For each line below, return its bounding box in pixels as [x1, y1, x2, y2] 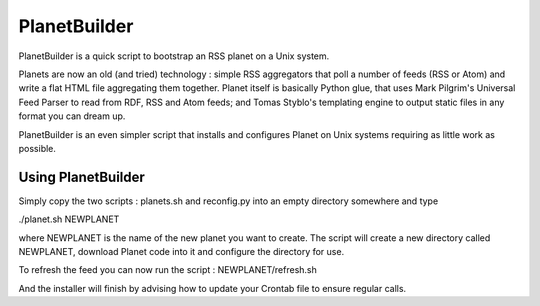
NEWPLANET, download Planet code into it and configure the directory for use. [18, 245, 345, 257]
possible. [18, 142, 57, 154]
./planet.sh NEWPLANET [18, 213, 120, 225]
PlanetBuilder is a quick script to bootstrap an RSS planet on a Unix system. [18, 50, 330, 62]
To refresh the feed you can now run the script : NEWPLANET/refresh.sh [18, 264, 317, 276]
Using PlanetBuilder [18, 168, 145, 185]
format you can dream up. [18, 110, 126, 122]
